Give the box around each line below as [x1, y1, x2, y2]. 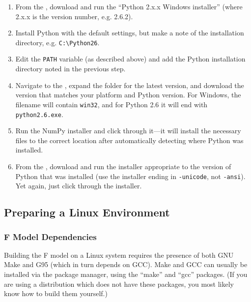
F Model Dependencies [4, 230, 97, 242]
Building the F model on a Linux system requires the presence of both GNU [4, 249, 234, 260]
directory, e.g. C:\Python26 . [15, 37, 100, 47]
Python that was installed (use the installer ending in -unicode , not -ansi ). [15, 171, 246, 181]
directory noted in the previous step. [15, 63, 126, 74]
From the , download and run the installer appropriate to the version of [15, 161, 231, 171]
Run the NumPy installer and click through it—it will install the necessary [15, 125, 241, 136]
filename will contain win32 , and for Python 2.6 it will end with [15, 99, 208, 109]
